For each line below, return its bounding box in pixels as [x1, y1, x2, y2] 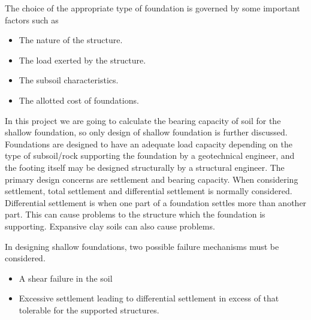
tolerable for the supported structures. [19, 303, 159, 316]
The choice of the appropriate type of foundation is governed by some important [5, 2, 300, 14]
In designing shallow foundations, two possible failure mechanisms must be [5, 240, 279, 252]
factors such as [5, 13, 59, 26]
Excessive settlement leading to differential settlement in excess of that [19, 292, 279, 304]
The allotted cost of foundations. [19, 93, 139, 106]
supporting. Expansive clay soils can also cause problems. [5, 219, 215, 232]
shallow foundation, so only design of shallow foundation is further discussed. [5, 126, 288, 138]
